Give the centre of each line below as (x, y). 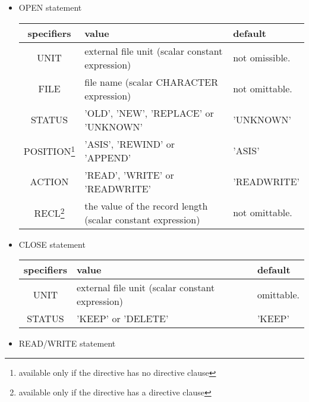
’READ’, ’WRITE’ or (129, 174)
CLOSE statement (52, 244)
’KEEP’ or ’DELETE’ (123, 319)
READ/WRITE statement (67, 343)
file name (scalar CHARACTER (152, 82)
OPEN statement (50, 7)
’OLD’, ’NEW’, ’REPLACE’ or (149, 113)
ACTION (49, 182)
